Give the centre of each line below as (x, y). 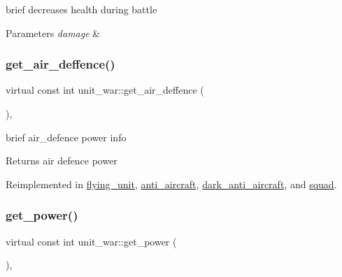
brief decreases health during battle (81, 9)
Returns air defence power (62, 161)
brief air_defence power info (66, 137)
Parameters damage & (53, 33)
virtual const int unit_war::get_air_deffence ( (105, 90)
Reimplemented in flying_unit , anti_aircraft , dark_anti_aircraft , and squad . (171, 184)
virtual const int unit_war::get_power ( (91, 241)
